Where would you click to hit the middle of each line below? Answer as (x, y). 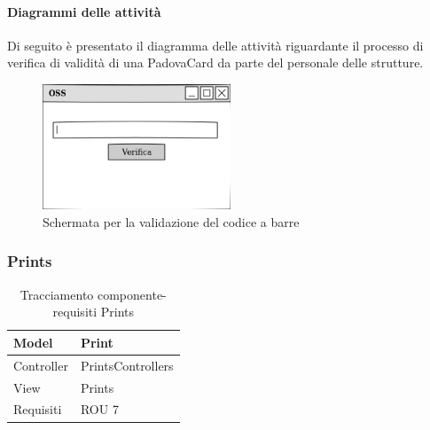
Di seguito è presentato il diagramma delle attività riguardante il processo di (215, 45)
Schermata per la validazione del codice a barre (171, 221)
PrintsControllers (127, 365)
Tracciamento (57, 294)
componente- (132, 294)
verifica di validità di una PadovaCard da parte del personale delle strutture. (215, 63)
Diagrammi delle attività (84, 11)
